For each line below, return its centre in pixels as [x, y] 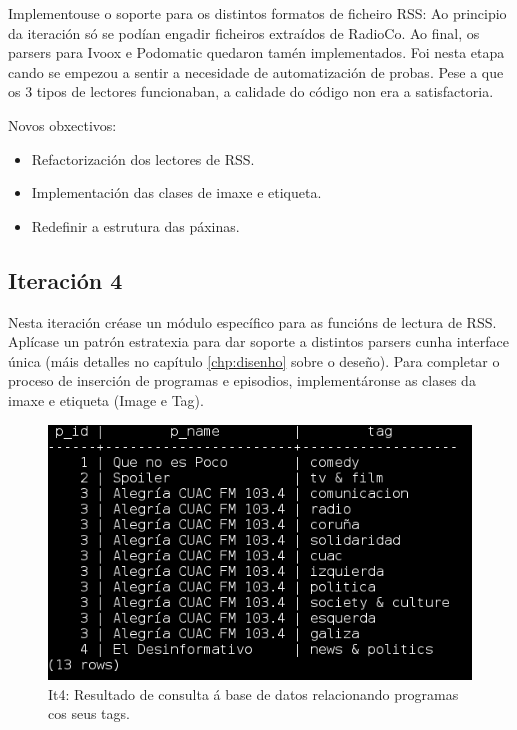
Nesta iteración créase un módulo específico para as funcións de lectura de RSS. [252, 321]
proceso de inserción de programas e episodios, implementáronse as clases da [242, 380]
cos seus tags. [89, 713]
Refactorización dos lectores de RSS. [143, 158]
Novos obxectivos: [62, 124]
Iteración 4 [65, 279]
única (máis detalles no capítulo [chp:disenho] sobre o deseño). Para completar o [254, 360]
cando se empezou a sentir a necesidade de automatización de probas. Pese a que [256, 71]
